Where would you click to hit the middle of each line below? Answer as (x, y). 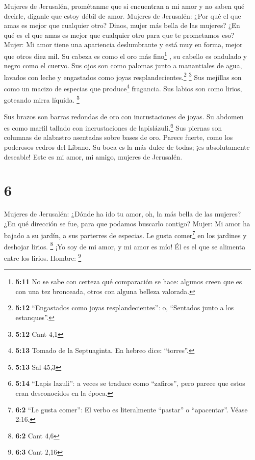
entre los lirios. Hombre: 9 (43, 257)
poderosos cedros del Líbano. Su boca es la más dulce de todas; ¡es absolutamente (127, 147)
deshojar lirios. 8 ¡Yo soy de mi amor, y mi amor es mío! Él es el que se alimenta (125, 245)
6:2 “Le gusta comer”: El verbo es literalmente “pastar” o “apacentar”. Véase (131, 409)
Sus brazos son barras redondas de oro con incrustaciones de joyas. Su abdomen (124, 116)
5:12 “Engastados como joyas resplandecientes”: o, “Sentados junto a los (125, 308)
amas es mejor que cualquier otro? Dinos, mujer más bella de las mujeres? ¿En (122, 25)
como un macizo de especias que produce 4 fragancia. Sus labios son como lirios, (123, 88)
